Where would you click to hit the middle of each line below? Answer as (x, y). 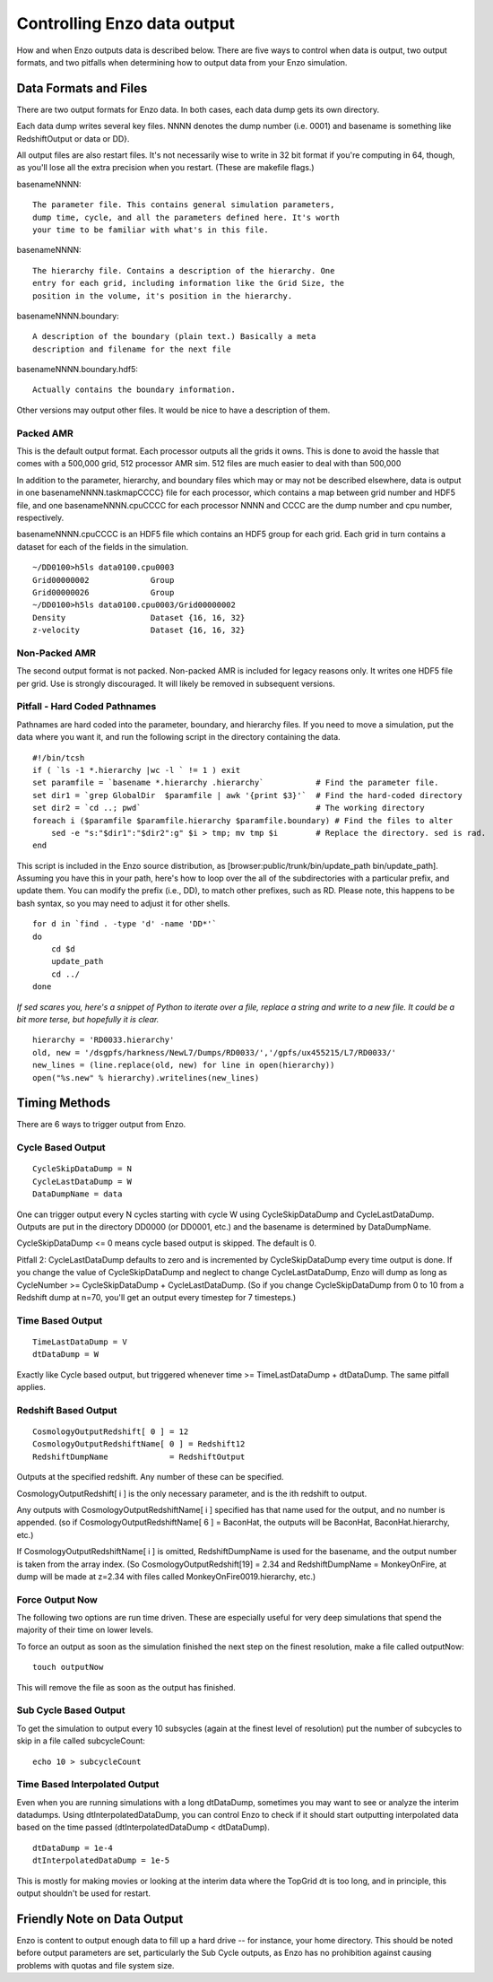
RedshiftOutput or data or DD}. (73, 138)
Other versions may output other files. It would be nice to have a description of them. (173, 410)
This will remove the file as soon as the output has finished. (126, 1687)
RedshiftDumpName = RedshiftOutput (139, 1456)
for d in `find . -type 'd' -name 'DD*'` (125, 924)
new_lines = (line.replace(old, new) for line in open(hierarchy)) (184, 1065)
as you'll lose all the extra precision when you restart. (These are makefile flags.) (165, 168)
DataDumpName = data (78, 1194)
